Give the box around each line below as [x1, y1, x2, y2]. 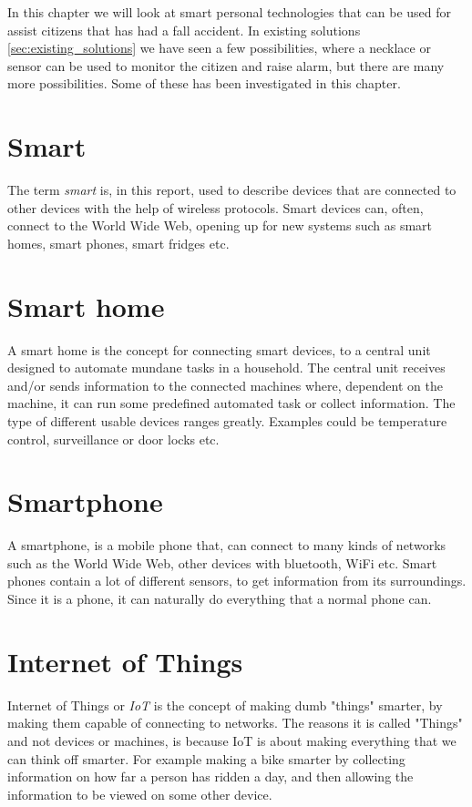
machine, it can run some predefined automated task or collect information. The [7, 393, 456, 413]
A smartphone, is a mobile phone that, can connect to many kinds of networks [7, 536, 446, 555]
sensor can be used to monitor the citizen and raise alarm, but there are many [7, 56, 445, 75]
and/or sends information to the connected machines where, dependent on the [7, 375, 443, 394]
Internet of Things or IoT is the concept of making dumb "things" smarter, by [7, 695, 443, 714]
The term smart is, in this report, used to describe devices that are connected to [7, 180, 457, 199]
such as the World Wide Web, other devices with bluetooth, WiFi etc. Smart [7, 553, 437, 572]
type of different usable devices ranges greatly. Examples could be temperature [7, 411, 447, 430]
